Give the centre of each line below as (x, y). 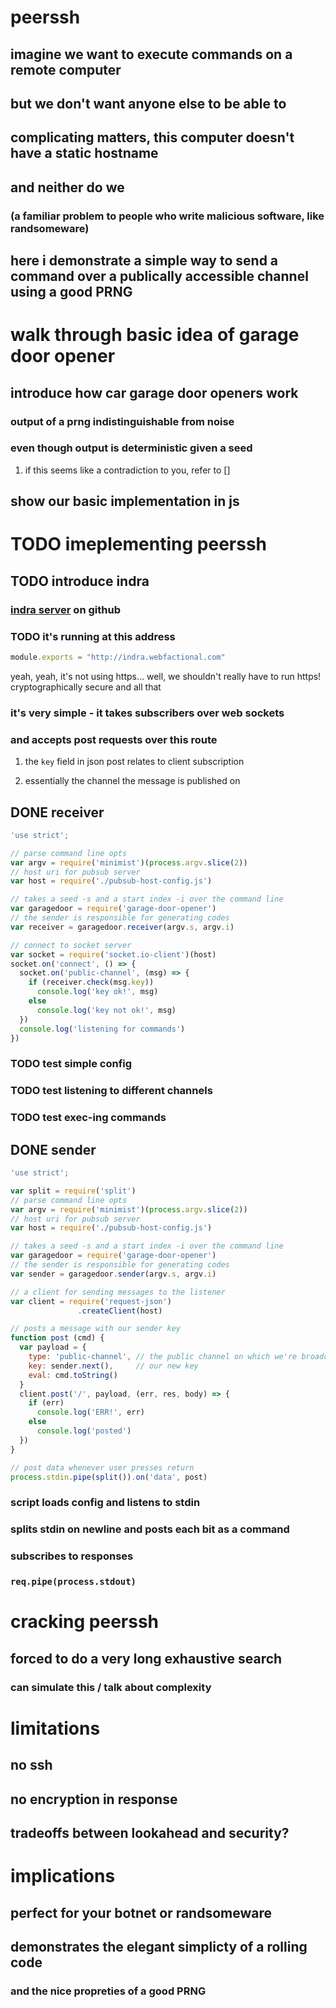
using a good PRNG (71, 292)
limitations (55, 1728)
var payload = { (53, 1347)
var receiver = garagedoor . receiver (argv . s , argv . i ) (122, 927)
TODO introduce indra (80, 581)
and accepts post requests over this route (114, 739)
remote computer (66, 69)
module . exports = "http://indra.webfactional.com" (118, 657)
